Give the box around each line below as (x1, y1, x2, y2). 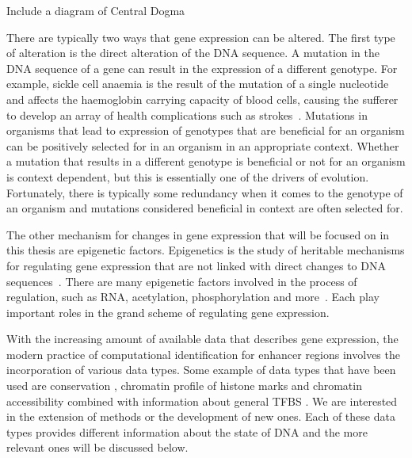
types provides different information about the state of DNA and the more (6, 423, 368, 440)
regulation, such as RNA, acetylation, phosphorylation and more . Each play (6, 288, 380, 305)
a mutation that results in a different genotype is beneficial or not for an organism (6, 153, 406, 170)
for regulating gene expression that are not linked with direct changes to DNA (6, 257, 386, 273)
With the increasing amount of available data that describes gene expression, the (6, 330, 399, 347)
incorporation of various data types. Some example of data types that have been (6, 361, 396, 378)
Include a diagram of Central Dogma (6, 2, 185, 18)
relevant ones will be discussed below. (6, 439, 189, 456)
